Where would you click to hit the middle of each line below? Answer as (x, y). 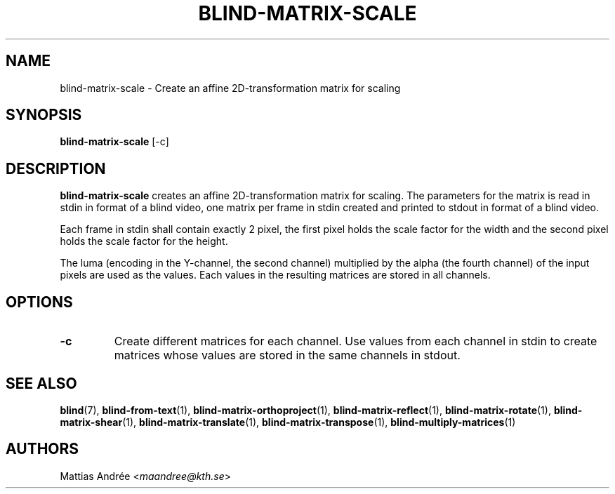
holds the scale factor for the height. (144, 241)
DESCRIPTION (56, 168)
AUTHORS (42, 449)
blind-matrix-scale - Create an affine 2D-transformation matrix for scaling (230, 88)
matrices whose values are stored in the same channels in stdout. (287, 355)
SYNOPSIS (44, 115)
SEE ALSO (41, 383)
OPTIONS (39, 302)
